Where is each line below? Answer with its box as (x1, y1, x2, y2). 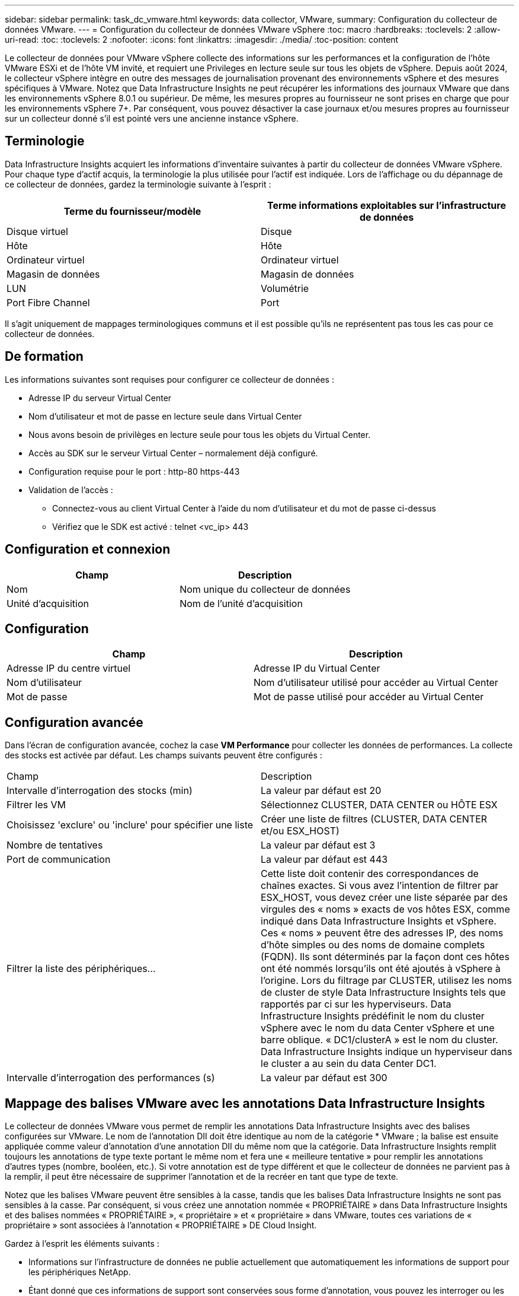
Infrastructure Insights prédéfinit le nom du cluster (261, 1010, 485, 1022)
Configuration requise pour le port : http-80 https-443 (28, 466, 240, 477)
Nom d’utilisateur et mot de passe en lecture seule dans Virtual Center (28, 411, 302, 421)
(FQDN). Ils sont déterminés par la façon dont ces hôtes (261, 951, 510, 963)
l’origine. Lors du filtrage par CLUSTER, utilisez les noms (261, 974, 512, 987)
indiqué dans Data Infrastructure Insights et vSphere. (261, 915, 496, 927)
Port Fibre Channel (7, 296, 90, 309)
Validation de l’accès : (28, 484, 113, 495)
